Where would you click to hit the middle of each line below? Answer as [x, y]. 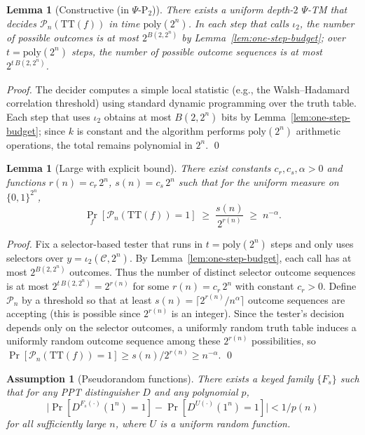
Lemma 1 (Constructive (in [68, 9]
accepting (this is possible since [74, 313]
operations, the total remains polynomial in [99, 144]
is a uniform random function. [225, 423]
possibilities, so [284, 341]
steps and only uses [312, 243]
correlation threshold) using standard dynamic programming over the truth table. [181, 103]
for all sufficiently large [56, 423]
